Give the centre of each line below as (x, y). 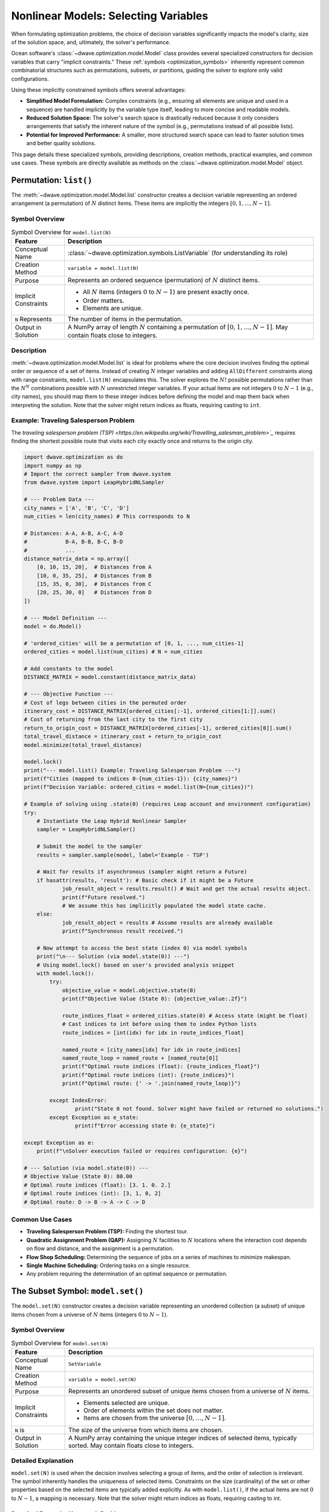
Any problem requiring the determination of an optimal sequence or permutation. (127, 1274)
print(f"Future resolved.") (103, 897)
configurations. (30, 79)
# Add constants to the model (69, 669)
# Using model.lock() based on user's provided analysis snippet (135, 965)
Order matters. (103, 301)
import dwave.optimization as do (73, 457)
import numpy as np (53, 465)
